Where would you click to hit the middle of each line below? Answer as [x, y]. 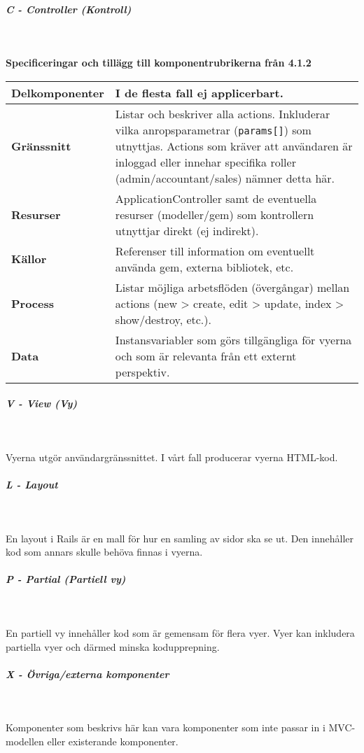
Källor [29, 259]
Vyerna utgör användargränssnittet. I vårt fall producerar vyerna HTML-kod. [172, 457]
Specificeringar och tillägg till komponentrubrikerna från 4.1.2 [159, 63]
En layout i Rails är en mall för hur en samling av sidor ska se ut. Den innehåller [180, 538]
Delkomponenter [58, 92]
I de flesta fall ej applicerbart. [199, 92]
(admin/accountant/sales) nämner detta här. [225, 178]
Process [33, 303]
